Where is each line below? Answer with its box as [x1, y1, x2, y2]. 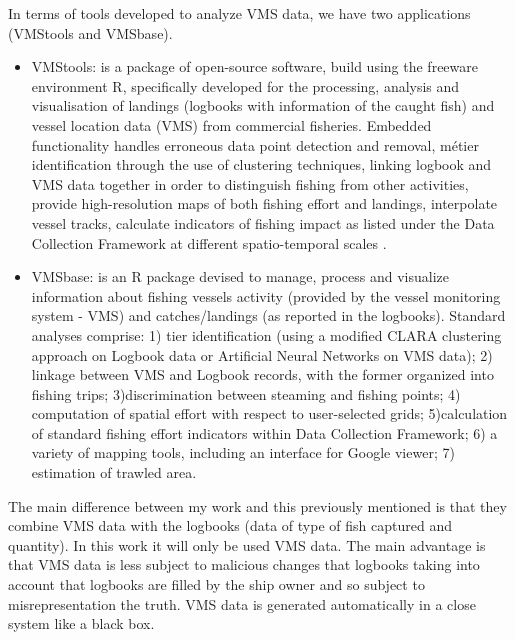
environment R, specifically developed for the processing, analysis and [31, 75, 460, 96]
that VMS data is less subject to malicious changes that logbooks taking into [8, 554, 480, 575]
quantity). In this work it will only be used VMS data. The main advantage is [8, 534, 486, 555]
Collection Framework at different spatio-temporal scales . [31, 232, 387, 253]
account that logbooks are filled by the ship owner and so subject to [8, 574, 425, 595]
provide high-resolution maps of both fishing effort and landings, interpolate [31, 193, 498, 214]
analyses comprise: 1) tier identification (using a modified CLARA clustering [31, 324, 502, 345]
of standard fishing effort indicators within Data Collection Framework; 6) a [31, 422, 498, 443]
